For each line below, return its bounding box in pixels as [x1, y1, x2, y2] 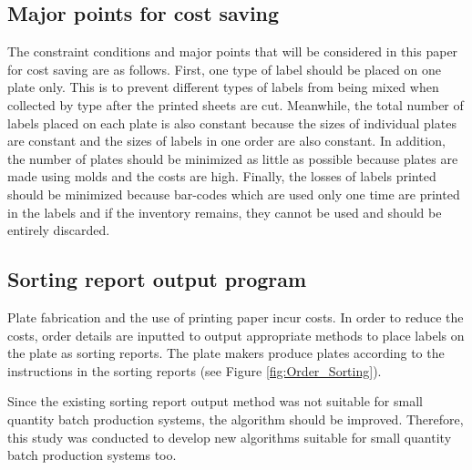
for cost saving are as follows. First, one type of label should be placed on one [7, 59, 441, 78]
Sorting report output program [7, 265, 307, 293]
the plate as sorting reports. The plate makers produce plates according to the [7, 343, 445, 363]
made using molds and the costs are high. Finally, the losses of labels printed [7, 167, 436, 186]
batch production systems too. [7, 445, 177, 465]
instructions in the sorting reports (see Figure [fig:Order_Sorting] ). [7, 361, 382, 380]
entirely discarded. [7, 220, 110, 240]
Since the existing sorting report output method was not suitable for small [7, 392, 423, 411]
